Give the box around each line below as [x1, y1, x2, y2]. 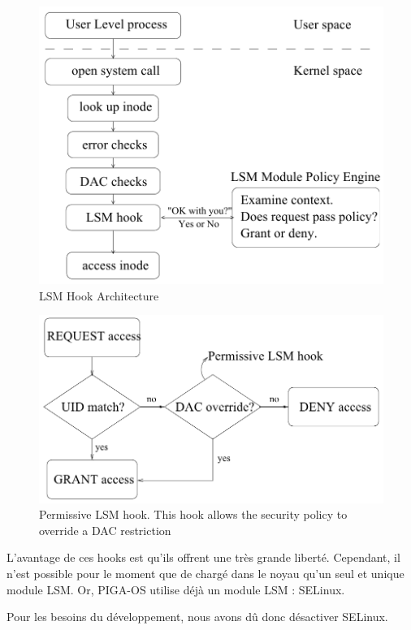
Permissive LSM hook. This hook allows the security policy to [39, 506, 348, 523]
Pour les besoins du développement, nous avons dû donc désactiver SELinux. [6, 608, 388, 625]
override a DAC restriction [39, 521, 171, 538]
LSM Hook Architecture [39, 287, 159, 304]
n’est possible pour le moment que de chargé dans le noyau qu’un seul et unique [6, 565, 405, 582]
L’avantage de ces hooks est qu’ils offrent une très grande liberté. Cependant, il [6, 549, 400, 566]
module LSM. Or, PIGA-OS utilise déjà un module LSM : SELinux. [6, 580, 345, 598]
